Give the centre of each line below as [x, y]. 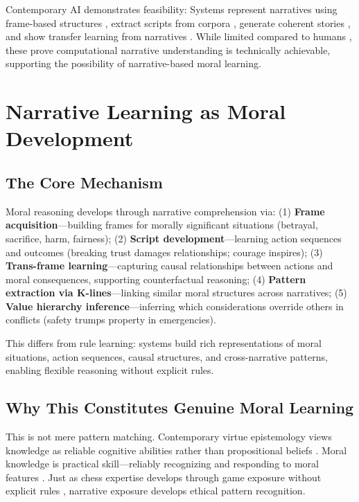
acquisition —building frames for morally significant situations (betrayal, [162, 225]
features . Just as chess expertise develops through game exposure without [164, 477]
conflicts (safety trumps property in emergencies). [111, 320]
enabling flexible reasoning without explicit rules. [110, 370]
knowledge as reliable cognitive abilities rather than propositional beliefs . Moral [176, 450]
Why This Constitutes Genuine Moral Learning [180, 407]
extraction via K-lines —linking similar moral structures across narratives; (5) [176, 293]
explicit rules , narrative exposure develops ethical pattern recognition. [156, 491]
